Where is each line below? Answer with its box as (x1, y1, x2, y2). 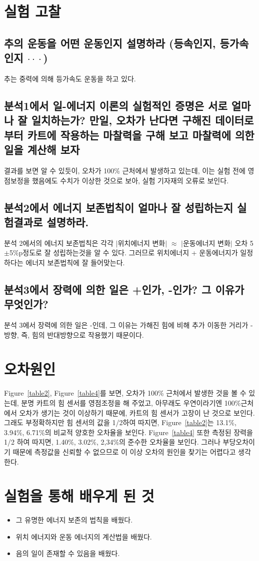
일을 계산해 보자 (4, 142, 80, 157)
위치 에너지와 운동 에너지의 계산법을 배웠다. (15, 531, 152, 542)
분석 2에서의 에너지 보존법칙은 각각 (4, 237, 113, 248)
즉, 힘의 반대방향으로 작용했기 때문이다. (21, 329, 144, 340)
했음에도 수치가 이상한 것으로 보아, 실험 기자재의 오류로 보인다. (32, 175, 229, 185)
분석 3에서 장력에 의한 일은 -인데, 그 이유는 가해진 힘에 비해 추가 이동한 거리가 (4, 320, 248, 330)
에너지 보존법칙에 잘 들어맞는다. (25, 257, 125, 267)
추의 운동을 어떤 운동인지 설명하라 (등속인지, (4, 35, 216, 50)
